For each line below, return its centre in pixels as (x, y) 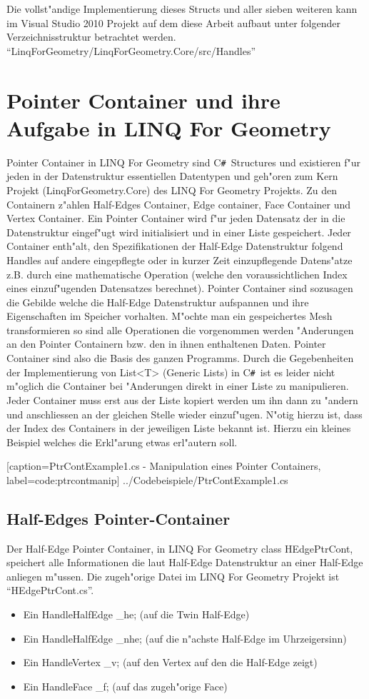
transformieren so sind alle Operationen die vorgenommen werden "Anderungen (180, 330)
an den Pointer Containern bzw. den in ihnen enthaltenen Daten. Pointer (166, 344)
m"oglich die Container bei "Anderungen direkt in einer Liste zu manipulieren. (178, 386)
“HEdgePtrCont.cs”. (50, 590)
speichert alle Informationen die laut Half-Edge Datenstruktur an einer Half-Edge (185, 562)
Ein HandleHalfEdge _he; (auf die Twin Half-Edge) (136, 614)
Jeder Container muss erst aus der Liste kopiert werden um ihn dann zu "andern (182, 399)
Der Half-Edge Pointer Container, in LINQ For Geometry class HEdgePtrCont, (180, 548)
